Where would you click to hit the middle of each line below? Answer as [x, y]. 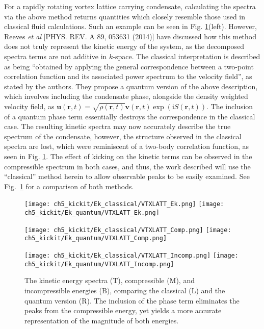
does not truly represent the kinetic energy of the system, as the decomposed [124, 46]
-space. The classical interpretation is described [187, 56]
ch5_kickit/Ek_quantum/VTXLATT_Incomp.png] [99, 264]
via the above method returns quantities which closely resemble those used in [125, 16]
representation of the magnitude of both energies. [102, 320]
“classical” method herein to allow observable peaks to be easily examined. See [127, 176]
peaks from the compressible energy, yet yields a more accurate [123, 310]
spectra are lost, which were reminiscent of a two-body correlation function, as [127, 146]
